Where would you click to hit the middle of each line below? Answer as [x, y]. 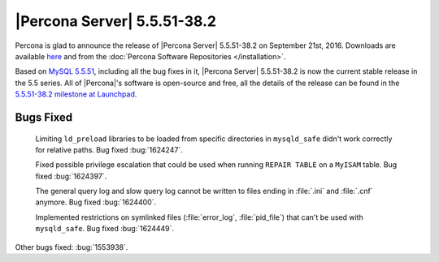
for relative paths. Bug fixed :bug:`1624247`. [109, 149]
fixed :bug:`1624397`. [71, 176]
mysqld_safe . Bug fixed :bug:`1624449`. [105, 229]
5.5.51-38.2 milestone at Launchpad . [76, 94]
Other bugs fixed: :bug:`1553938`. [72, 247]
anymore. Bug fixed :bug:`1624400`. [96, 202]
